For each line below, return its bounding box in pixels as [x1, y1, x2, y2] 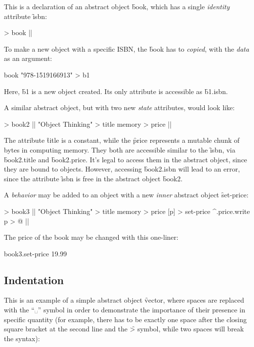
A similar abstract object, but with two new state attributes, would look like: [4, 102, 235, 113]
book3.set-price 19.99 [4, 248, 67, 258]
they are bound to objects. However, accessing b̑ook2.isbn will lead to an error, [4, 164, 240, 174]
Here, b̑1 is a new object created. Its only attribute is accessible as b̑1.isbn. [4, 86, 228, 96]
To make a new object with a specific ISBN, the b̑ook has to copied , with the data [4, 43, 249, 54]
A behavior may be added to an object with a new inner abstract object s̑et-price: [4, 190, 249, 200]
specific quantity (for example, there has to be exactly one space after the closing [4, 314, 247, 324]
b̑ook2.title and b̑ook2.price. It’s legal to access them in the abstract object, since [4, 154, 247, 164]
